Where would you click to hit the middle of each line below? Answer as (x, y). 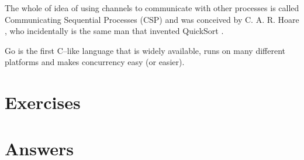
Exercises (43, 102)
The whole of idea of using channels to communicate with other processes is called (152, 8)
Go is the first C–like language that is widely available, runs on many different (145, 50)
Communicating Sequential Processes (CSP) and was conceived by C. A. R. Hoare (152, 19)
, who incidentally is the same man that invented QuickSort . (114, 31)
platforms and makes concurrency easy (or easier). (95, 62)
